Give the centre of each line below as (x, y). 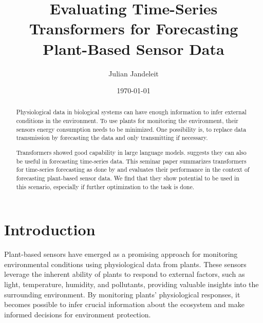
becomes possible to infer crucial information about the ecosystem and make (124, 304)
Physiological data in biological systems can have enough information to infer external (131, 112)
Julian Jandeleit (134, 73)
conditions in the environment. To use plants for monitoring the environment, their (127, 121)
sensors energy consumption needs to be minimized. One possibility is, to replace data (131, 129)
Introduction (50, 229)
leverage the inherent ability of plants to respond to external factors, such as (125, 274)
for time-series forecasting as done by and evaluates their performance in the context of (133, 169)
